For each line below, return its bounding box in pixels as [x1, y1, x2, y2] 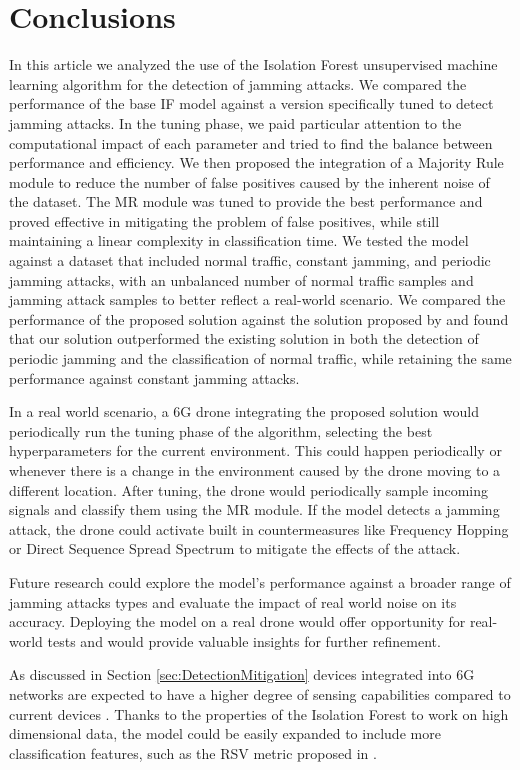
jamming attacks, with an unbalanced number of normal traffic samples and [9, 269, 474, 290]
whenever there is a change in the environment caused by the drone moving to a [9, 460, 501, 480]
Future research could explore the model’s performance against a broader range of [9, 571, 511, 592]
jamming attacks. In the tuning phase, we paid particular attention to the [9, 112, 462, 133]
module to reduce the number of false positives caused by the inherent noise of [9, 171, 490, 192]
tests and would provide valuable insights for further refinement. [47, 630, 441, 651]
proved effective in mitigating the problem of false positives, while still [9, 210, 440, 231]
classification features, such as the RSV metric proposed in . [9, 742, 377, 763]
